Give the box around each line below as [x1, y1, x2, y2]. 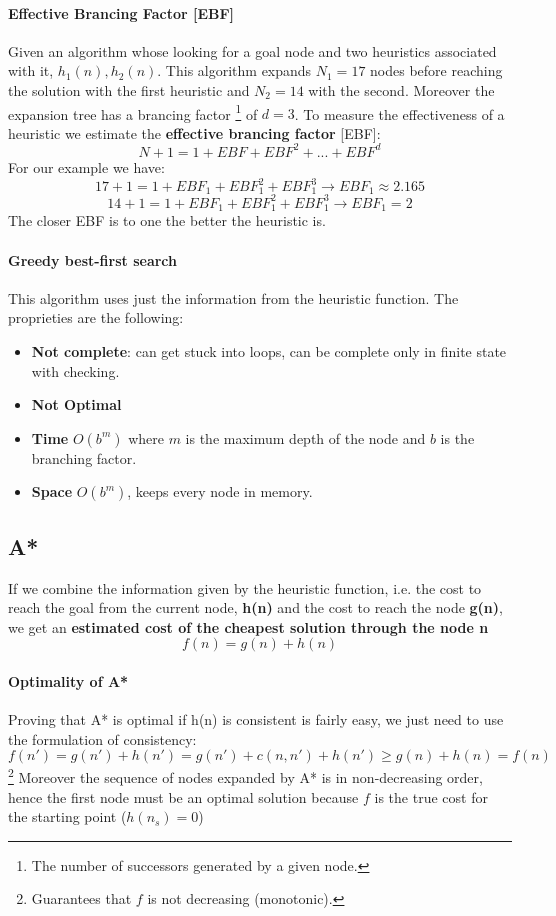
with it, [8, 60, 54, 81]
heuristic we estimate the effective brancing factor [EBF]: [8, 122, 381, 143]
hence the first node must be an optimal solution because [8, 786, 359, 807]
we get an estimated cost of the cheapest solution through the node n [8, 616, 489, 637]
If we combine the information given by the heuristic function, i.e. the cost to [8, 577, 482, 598]
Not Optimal [31, 394, 122, 415]
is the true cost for [374, 786, 488, 807]
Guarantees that [31, 888, 132, 909]
